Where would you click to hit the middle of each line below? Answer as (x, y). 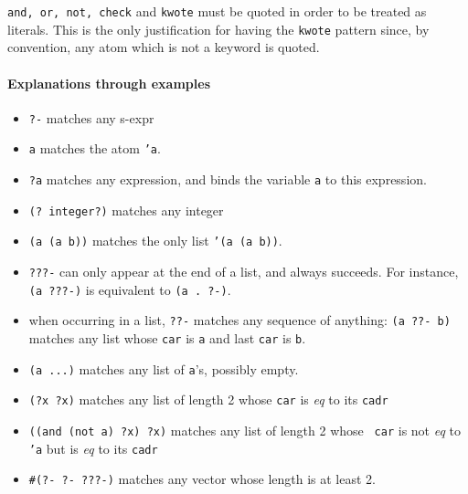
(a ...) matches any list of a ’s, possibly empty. (164, 368)
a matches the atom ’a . (95, 148)
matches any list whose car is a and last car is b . (167, 337)
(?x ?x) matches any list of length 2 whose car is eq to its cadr (208, 399)
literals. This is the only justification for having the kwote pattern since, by (218, 29)
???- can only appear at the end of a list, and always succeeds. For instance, (244, 271)
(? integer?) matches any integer (126, 210)
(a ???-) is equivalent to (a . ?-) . (130, 289)
